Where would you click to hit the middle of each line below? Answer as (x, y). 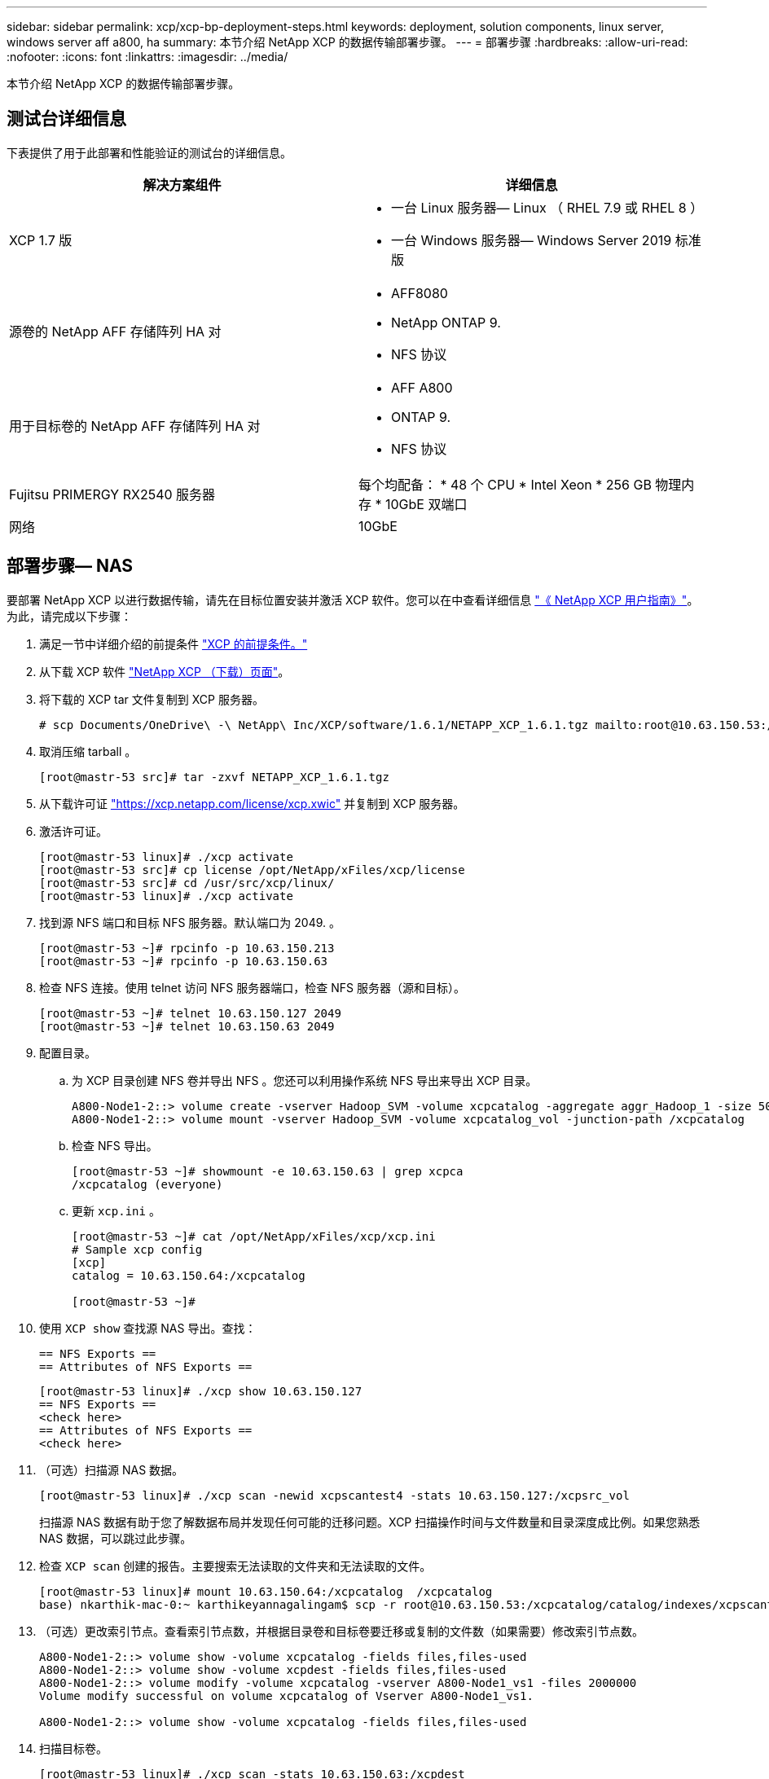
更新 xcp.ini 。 (116, 1210)
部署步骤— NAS (70, 566)
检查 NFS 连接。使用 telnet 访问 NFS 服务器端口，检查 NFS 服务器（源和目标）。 (252, 987)
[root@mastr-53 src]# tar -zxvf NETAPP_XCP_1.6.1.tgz (214, 777)
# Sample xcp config (137, 1249)
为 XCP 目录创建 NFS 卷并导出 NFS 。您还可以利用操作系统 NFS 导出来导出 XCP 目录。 (305, 1080)
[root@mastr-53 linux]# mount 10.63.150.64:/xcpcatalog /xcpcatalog (266, 1591)
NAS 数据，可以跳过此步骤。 (116, 1538)
